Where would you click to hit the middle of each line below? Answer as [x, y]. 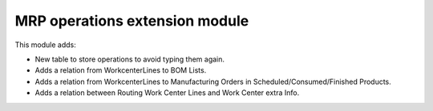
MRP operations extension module [132, 21]
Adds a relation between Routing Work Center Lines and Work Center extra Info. [167, 93]
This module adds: [45, 45]
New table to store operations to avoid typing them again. [129, 59]
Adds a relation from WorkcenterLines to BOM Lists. [121, 70]
